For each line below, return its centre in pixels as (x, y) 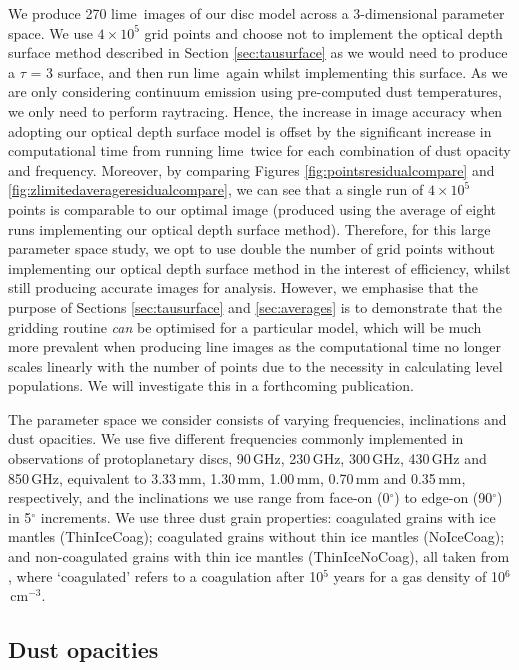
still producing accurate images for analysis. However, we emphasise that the (243, 287)
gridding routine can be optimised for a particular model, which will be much (245, 326)
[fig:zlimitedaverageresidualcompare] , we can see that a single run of (216, 189)
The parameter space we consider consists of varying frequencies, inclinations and (257, 418)
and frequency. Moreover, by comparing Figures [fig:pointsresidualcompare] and (251, 169)
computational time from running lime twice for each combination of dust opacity (259, 150)
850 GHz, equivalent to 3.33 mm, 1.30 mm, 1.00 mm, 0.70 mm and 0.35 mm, (237, 477)
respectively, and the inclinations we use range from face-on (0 (199, 497)
